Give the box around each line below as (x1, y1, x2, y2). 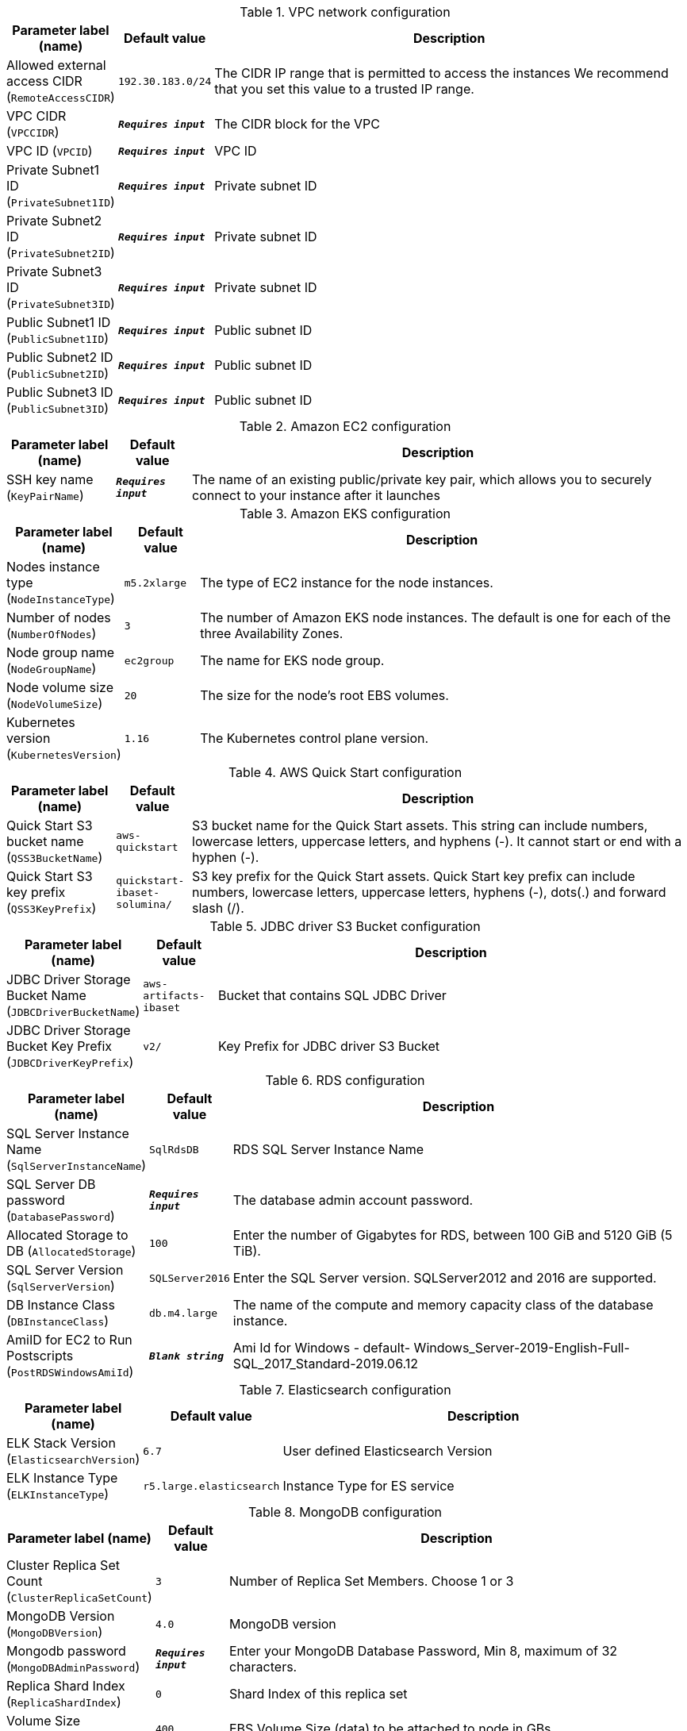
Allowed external (6, 57, 106, 73)
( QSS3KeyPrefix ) (6, 900, 97, 916)
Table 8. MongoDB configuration (248, 1504, 443, 1520)
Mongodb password (6, 1643, 126, 1659)
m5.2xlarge (124, 576, 187, 589)
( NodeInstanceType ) (6, 590, 115, 606)
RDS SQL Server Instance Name (232, 1141, 424, 1157)
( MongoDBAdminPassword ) (6, 1659, 140, 1675)
